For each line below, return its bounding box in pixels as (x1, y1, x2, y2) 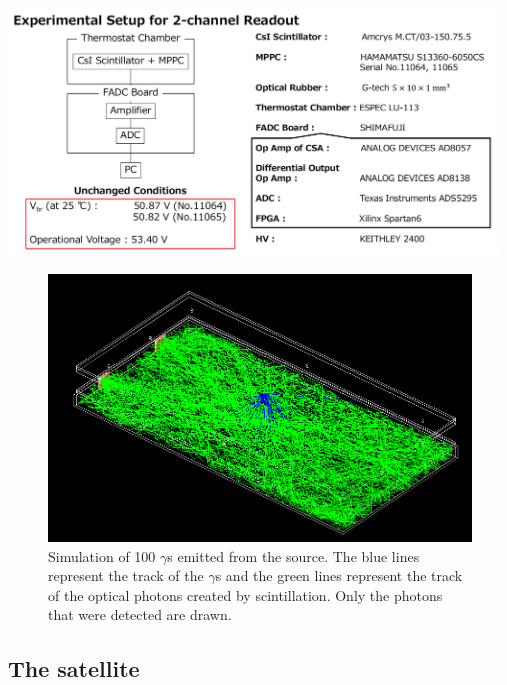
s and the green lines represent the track (215, 565, 463, 586)
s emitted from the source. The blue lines (167, 545, 420, 566)
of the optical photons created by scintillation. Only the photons (48, 584, 443, 605)
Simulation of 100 (48, 545, 156, 566)
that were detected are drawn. (48, 604, 232, 625)
